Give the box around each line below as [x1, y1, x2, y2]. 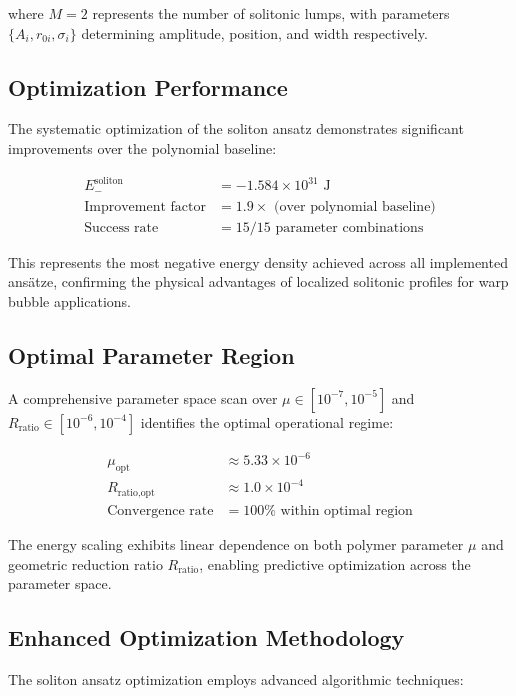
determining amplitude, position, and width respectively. [81, 22, 428, 43]
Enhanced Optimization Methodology [8, 622, 405, 653]
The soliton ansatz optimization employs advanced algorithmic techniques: [8, 668, 464, 689]
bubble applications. [8, 290, 132, 311]
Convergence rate [107, 503, 214, 518]
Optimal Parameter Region [8, 339, 295, 370]
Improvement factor [84, 199, 206, 214]
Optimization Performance [8, 71, 288, 102]
